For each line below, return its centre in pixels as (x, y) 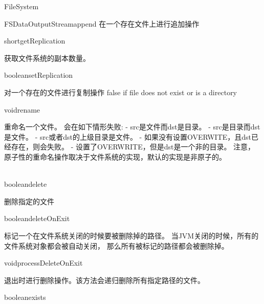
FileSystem (21, 6)
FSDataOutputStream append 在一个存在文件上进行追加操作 (102, 23)
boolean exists (25, 297)
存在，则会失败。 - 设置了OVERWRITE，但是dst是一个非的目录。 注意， (133, 147)
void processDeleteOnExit (43, 263)
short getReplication (35, 41)
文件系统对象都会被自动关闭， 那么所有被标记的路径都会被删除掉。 (116, 245)
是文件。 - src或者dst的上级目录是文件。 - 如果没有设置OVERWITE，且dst (128, 136)
